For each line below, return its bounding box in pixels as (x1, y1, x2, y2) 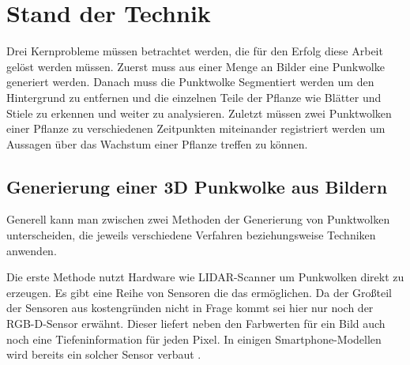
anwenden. (6, 242, 57, 258)
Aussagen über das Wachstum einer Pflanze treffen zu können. (6, 135, 308, 152)
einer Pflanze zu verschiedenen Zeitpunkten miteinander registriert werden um (6, 120, 386, 137)
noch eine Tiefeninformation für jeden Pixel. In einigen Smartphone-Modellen (6, 330, 382, 347)
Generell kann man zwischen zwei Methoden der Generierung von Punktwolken (6, 211, 390, 228)
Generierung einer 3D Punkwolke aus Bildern (6, 174, 388, 198)
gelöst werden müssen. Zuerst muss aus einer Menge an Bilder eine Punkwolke (6, 58, 385, 74)
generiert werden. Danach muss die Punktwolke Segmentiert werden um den (6, 73, 374, 90)
